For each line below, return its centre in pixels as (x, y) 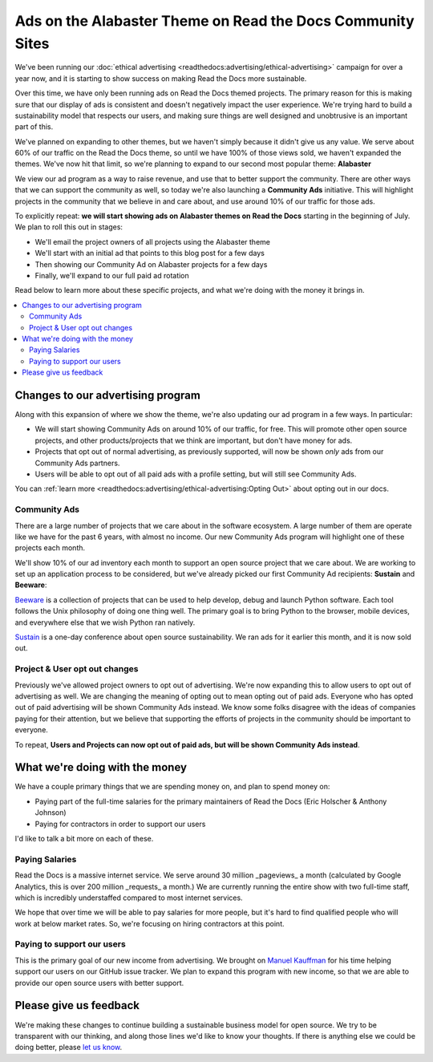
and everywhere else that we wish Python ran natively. (105, 622)
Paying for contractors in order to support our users (120, 824)
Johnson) (51, 813)
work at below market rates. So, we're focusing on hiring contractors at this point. (150, 923)
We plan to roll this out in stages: (69, 227)
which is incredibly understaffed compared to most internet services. (129, 898)
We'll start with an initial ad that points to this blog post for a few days (150, 253)
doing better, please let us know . (69, 1048)
